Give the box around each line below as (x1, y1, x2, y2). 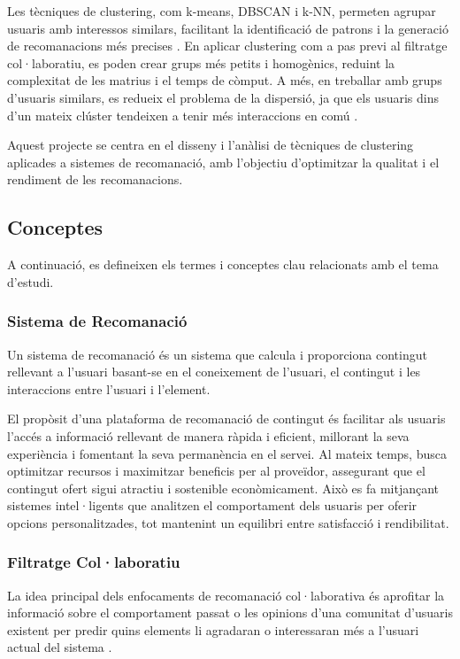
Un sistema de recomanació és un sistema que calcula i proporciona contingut (7, 345, 427, 363)
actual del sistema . (7, 638, 112, 656)
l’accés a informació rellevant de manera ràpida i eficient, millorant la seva (7, 426, 410, 445)
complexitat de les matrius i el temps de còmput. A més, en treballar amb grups (7, 71, 442, 89)
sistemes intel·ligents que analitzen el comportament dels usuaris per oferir (7, 496, 418, 515)
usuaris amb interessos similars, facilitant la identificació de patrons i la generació (7, 19, 448, 37)
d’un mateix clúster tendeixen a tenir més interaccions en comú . (7, 105, 358, 124)
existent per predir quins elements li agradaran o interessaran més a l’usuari (7, 620, 419, 639)
